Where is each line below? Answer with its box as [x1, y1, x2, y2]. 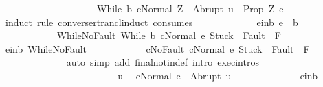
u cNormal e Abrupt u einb [118, 68, 318, 82]
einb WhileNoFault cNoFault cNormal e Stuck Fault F [5, 41, 310, 55]
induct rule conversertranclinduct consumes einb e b [5, 14, 298, 29]
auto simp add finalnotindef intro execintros [66, 55, 259, 69]
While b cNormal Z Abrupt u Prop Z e [96, 1, 284, 15]
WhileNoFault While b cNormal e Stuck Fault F [56, 28, 281, 42]
